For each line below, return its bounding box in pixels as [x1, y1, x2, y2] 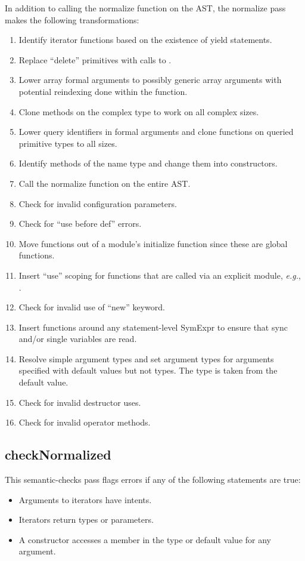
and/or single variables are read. [18, 332, 137, 345]
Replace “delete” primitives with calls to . [18, 53, 172, 66]
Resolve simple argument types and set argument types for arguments [18, 352, 274, 365]
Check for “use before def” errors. [18, 217, 142, 230]
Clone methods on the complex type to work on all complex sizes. [18, 105, 259, 118]
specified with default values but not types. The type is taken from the [18, 364, 278, 377]
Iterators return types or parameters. [18, 513, 154, 526]
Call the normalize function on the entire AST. [18, 177, 191, 189]
